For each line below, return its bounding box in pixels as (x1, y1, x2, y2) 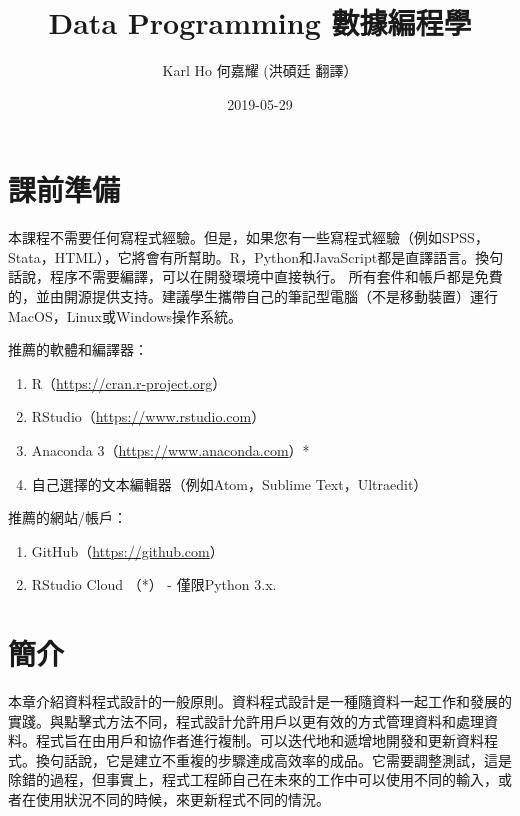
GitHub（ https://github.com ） (31, 540, 224, 561)
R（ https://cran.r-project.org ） (31, 372, 227, 393)
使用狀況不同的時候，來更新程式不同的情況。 (35, 789, 330, 810)
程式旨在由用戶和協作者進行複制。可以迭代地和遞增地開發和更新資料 (35, 730, 484, 751)
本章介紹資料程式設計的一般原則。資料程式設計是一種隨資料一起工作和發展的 (8, 691, 512, 712)
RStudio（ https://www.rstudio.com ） (31, 406, 266, 427)
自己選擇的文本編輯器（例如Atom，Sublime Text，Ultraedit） (31, 473, 428, 494)
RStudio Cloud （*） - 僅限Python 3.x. (31, 574, 277, 595)
